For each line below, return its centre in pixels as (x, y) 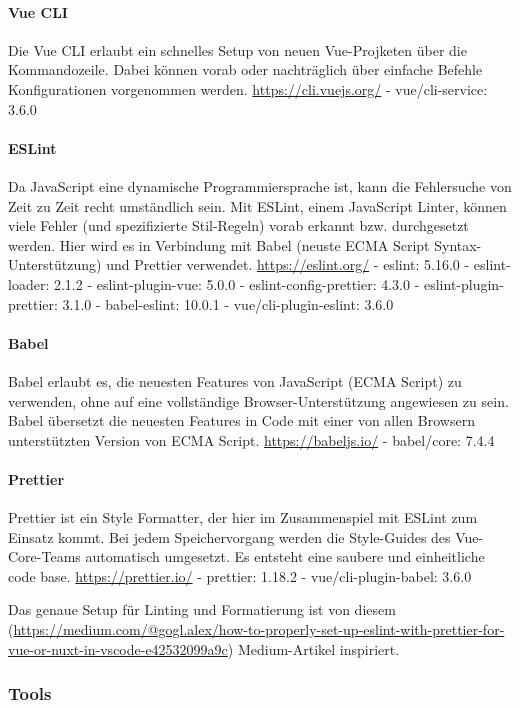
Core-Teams (44, 556)
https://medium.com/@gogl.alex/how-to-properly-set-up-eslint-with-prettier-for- (259, 629)
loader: (29, 283)
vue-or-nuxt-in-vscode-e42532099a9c (118, 648)
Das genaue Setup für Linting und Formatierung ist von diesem (202, 609)
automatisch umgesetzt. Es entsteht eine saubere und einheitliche (285, 556)
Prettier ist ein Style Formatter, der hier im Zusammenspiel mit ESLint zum (243, 517)
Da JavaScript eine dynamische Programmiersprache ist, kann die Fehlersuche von (260, 185)
